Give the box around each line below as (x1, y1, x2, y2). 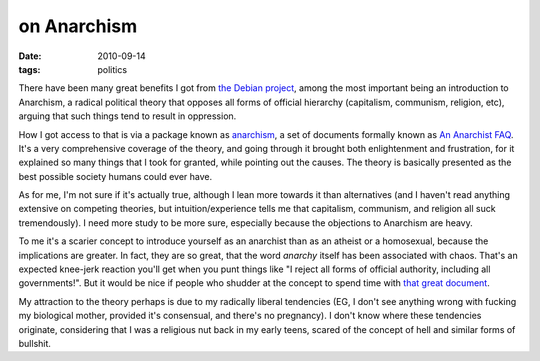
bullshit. (18, 337, 52, 349)
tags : (18, 63, 41, 75)
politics (97, 63, 128, 75)
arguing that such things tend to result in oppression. (18, 110, 237, 122)
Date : (18, 50, 42, 62)
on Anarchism (18, 15, 138, 37)
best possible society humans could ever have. (18, 170, 213, 182)
